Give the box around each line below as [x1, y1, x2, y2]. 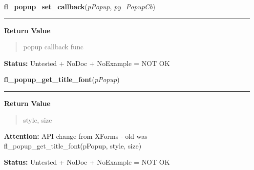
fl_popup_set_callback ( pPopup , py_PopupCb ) [4, 1, 156, 11]
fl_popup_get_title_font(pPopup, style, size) [4, 140, 142, 150]
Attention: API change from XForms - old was [4, 131, 148, 141]
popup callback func [23, 42, 84, 52]
